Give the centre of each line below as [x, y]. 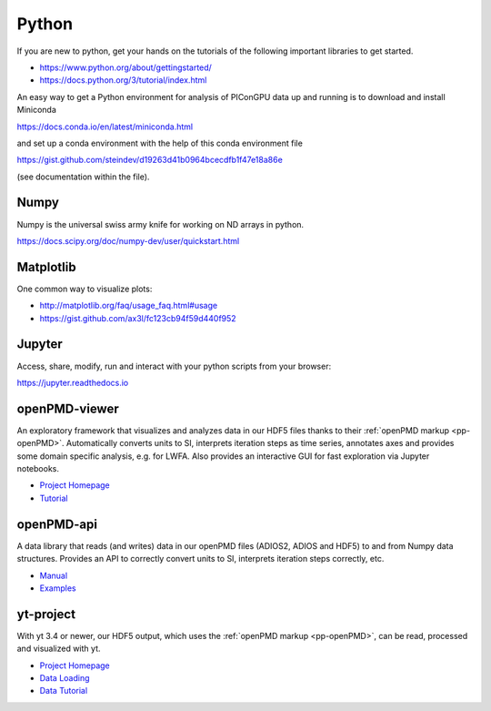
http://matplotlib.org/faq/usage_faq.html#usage [129, 306]
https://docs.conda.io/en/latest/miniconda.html [105, 127]
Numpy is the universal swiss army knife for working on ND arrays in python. [160, 224]
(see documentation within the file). [83, 177]
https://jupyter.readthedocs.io [73, 382]
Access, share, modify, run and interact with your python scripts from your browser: [174, 366]
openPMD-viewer [68, 408]
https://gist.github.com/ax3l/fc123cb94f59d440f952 [138, 318]
